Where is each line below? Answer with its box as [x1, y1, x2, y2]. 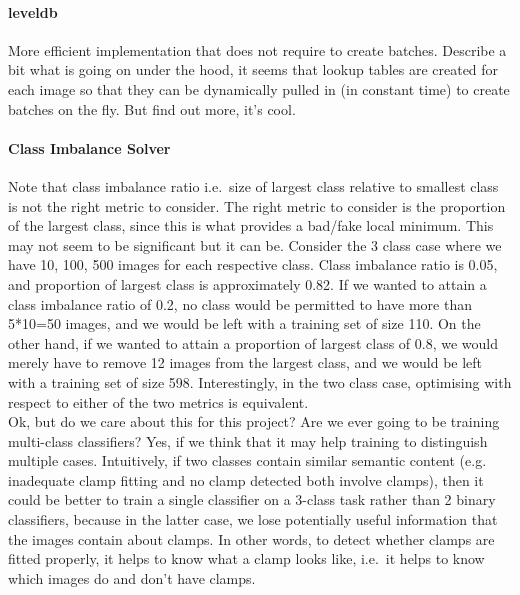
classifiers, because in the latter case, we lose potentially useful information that [8, 509, 498, 530]
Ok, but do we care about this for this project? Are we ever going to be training [8, 411, 500, 432]
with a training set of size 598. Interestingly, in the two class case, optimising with [8, 371, 512, 392]
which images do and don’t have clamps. [8, 567, 256, 588]
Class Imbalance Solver [8, 137, 171, 158]
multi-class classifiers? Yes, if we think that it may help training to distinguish [8, 430, 488, 451]
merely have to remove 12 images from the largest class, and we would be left [8, 352, 483, 373]
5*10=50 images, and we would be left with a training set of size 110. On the [8, 313, 481, 334]
